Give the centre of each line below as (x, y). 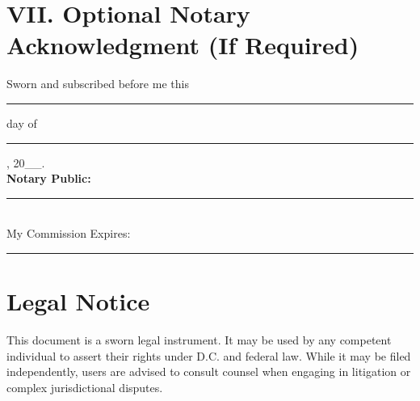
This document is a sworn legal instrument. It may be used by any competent (199, 340)
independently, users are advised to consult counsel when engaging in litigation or (209, 371)
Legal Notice (78, 301)
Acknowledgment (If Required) (183, 45)
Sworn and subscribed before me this (98, 84)
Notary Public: (49, 178)
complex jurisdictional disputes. (85, 387)
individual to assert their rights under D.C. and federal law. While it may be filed (209, 355)
